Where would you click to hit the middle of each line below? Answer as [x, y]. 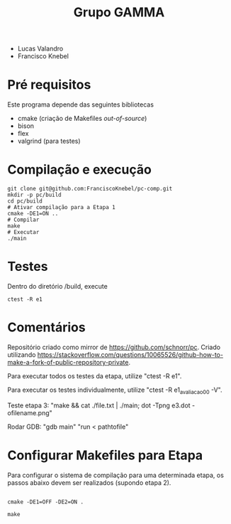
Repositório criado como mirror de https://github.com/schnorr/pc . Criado [114, 347]
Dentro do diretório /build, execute [57, 286]
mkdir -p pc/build [34, 195]
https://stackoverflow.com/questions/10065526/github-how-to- [130, 354]
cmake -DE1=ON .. [33, 214]
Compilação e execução [80, 170]
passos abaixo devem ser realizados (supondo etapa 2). [89, 482]
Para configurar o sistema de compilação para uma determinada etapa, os [116, 475]
